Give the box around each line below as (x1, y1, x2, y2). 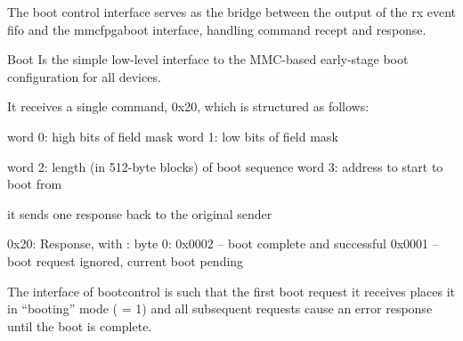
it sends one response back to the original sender (7, 204, 272, 223)
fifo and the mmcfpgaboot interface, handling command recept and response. (7, 20, 426, 38)
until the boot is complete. (7, 316, 152, 335)
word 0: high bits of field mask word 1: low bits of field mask (7, 126, 338, 145)
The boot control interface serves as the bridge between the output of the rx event (7, 3, 456, 20)
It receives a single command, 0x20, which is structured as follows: (7, 97, 370, 116)
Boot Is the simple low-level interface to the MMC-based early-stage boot (7, 50, 409, 69)
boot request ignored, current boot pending (7, 251, 244, 270)
